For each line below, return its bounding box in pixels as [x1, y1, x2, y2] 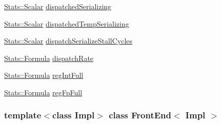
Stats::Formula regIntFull [4, 70, 84, 80]
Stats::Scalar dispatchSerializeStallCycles [4, 35, 133, 46]
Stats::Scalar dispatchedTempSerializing [4, 18, 129, 29]
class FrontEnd [109, 109, 171, 121]
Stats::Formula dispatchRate [4, 52, 94, 63]
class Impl [52, 109, 95, 121]
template [4, 109, 42, 121]
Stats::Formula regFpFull [4, 87, 83, 97]
